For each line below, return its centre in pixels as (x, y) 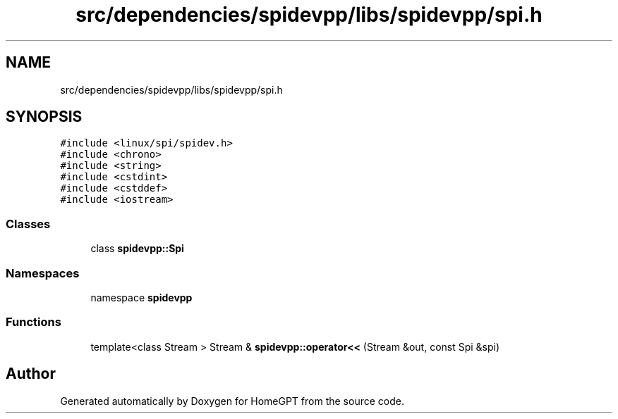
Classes (28, 224)
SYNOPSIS (44, 117)
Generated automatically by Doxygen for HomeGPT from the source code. (232, 401)
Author (31, 374)
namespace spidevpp (141, 297)
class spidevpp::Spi (137, 249)
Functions (34, 322)
